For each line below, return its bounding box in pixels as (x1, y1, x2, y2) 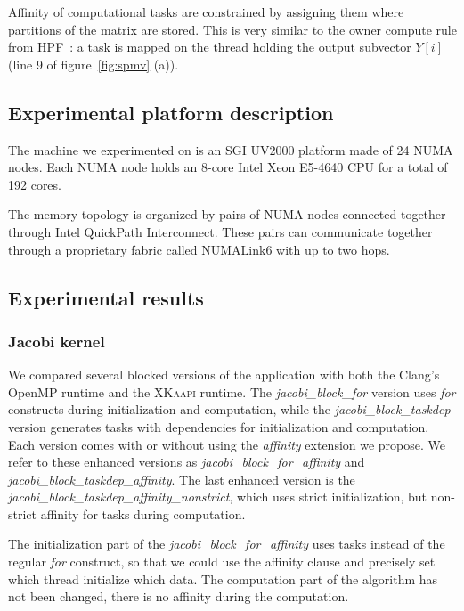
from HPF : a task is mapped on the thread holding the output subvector (8, 37, 411, 56)
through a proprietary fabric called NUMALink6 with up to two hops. (8, 240, 390, 258)
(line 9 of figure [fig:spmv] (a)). (8, 54, 179, 73)
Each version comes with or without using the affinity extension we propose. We (8, 435, 446, 453)
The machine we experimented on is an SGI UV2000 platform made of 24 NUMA (8, 140, 453, 159)
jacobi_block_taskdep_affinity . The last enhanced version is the (8, 469, 355, 488)
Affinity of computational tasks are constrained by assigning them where (8, 3, 404, 20)
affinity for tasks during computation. (40, 504, 246, 523)
